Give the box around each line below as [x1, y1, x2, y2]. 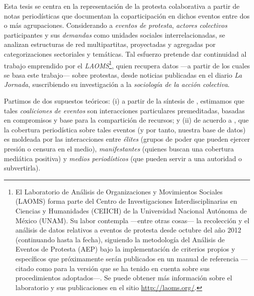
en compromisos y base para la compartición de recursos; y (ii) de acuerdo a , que [4, 115, 249, 125]
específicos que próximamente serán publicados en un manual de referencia [15, 253, 239, 263]
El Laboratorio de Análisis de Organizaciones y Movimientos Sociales [15, 186, 223, 196]
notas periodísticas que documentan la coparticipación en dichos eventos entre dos [4, 10, 250, 21]
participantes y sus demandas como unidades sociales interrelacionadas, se [4, 29, 225, 40]
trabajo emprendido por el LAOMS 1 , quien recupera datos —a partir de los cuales [4, 59, 250, 70]
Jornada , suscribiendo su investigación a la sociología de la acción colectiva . [4, 79, 230, 89]
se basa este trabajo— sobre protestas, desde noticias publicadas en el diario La [4, 69, 242, 80]
